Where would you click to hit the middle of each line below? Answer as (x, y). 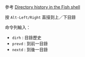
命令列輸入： (18, 27)
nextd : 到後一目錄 (30, 50)
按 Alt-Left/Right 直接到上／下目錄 (41, 17)
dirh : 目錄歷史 (27, 38)
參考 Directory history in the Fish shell (43, 7)
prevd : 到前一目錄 (30, 44)
